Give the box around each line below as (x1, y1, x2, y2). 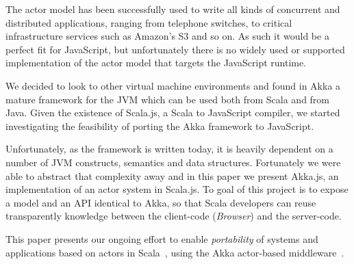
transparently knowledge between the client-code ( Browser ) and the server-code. (5, 209, 342, 223)
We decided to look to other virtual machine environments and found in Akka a (5, 78, 341, 92)
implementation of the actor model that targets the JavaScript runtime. (5, 55, 307, 70)
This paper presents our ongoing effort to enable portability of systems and (5, 231, 318, 246)
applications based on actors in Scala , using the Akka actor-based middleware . (5, 245, 344, 259)
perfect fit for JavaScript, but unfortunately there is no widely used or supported (5, 42, 345, 56)
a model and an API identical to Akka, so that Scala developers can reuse (5, 195, 316, 209)
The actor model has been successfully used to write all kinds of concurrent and (5, 2, 340, 16)
